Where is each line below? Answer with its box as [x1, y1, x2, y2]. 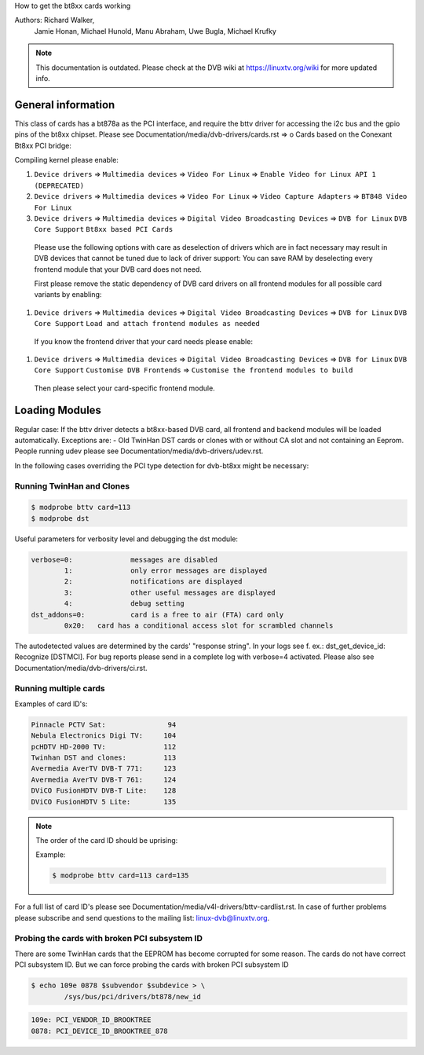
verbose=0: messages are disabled [31, 555, 217, 564]
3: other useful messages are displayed [64, 588, 276, 597]
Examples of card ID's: [14, 699, 88, 709]
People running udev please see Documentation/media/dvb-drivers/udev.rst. [14, 446, 264, 456]
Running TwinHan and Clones [14, 480, 130, 491]
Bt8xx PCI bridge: [14, 141, 72, 150]
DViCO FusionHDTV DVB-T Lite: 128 [31, 786, 177, 795]
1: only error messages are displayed [64, 566, 268, 575]
